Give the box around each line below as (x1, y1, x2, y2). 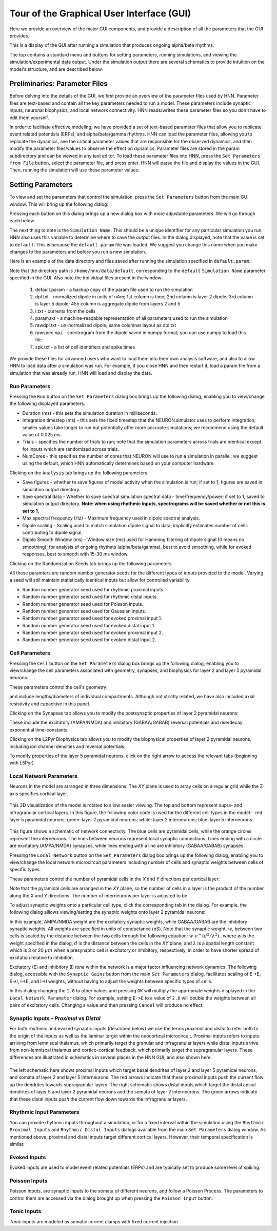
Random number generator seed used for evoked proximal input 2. (22, 629, 163, 636)
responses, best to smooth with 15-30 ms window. (22, 551, 129, 557)
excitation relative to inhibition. (9, 954, 74, 960)
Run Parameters (9, 382, 51, 390)
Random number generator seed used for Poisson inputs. (22, 601, 144, 607)
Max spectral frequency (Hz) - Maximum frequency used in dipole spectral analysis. (22, 515, 200, 521)
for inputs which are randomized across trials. (22, 446, 120, 452)
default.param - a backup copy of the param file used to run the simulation (35, 286, 193, 293)
